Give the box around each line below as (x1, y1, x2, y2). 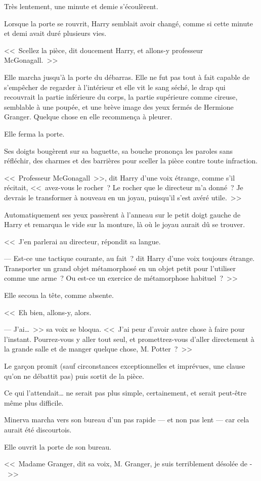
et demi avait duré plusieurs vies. (4, 28, 107, 38)
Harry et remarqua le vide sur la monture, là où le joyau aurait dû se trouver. (4, 219, 245, 230)
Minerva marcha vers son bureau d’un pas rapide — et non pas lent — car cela (4, 414, 249, 425)
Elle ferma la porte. (4, 128, 65, 139)
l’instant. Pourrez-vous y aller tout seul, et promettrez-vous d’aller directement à (4, 333, 254, 344)
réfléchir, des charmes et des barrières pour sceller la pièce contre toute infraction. (4, 155, 258, 166)
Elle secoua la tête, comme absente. (4, 290, 114, 300)
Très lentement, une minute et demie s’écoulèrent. (4, 1, 158, 11)
